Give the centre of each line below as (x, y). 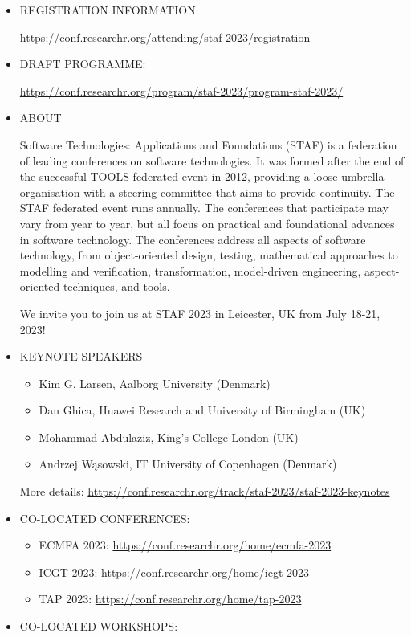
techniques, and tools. (116, 286)
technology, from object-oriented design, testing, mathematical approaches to (209, 255)
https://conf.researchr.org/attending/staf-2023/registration (165, 37)
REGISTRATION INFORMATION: (109, 10)
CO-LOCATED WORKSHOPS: (99, 626)
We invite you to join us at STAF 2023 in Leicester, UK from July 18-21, (200, 313)
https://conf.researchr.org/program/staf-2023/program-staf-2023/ (181, 90)
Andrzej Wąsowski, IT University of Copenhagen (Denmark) (188, 464)
